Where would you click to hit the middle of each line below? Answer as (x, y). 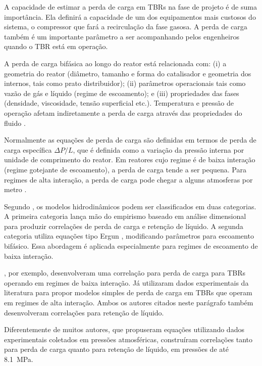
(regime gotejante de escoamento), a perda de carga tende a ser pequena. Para (125, 169)
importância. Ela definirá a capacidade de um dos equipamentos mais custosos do (130, 16)
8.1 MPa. (19, 359)
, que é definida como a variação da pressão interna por (159, 149)
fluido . (15, 123)
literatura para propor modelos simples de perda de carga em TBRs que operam (128, 292)
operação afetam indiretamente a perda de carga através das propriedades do (123, 112)
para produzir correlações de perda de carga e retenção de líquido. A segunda (124, 226)
